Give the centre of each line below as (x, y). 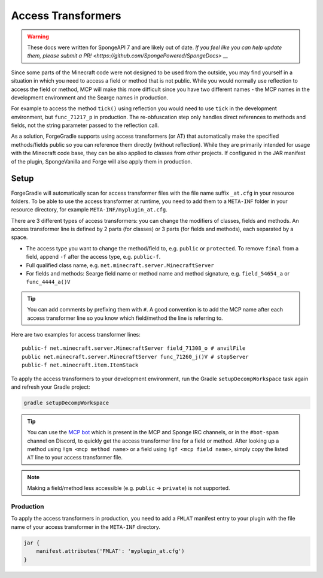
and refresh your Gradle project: (51, 387)
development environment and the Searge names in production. (90, 97)
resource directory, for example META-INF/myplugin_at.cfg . (89, 210)
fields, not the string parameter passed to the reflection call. (85, 125)
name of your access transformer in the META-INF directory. (86, 526)
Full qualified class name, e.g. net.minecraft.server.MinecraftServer (120, 265)
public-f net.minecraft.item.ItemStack (80, 365)
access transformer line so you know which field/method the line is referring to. (125, 318)
